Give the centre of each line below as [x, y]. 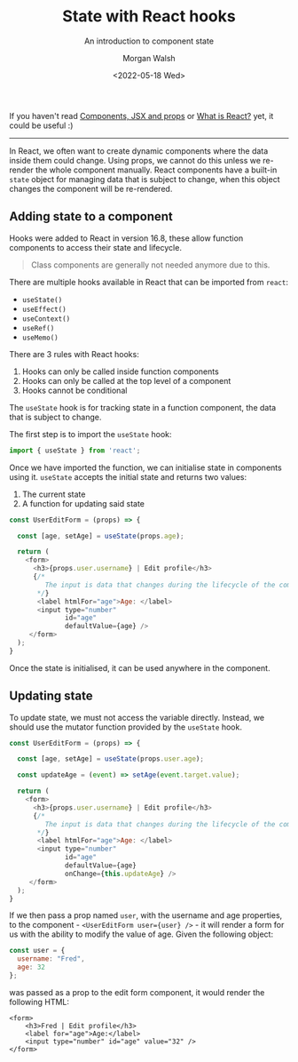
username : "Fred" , [51, 959]
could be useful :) [41, 125]
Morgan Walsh [149, 58]
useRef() [38, 328]
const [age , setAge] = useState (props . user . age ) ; [110, 759]
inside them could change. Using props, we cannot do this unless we [135, 160]
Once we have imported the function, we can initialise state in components [145, 467]
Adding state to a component [91, 216]
